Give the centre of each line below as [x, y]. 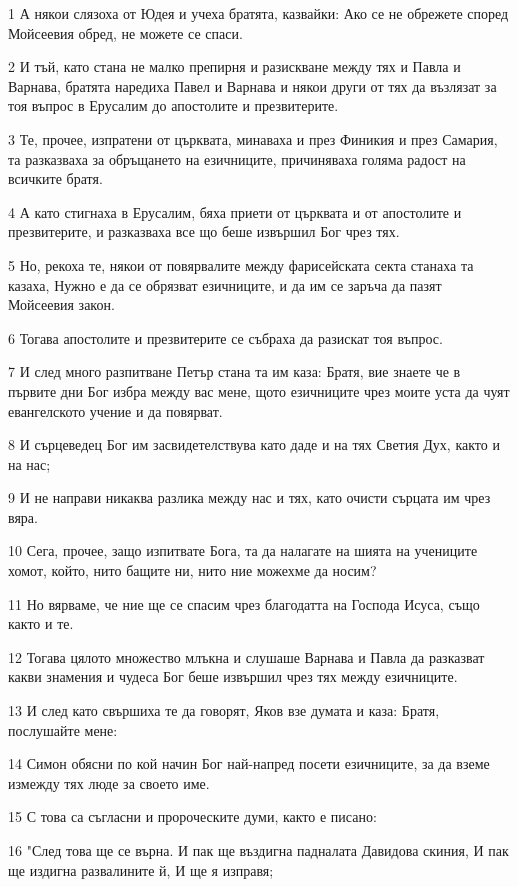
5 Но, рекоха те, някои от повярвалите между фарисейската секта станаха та [241, 264]
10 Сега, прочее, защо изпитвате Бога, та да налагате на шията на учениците [243, 550]
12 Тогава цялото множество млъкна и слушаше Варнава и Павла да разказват [246, 656]
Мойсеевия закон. [61, 304]
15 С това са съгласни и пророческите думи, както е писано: [192, 816]
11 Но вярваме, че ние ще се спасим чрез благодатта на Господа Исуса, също [244, 603]
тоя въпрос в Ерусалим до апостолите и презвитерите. [173, 105]
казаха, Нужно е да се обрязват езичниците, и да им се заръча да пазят [225, 284]
